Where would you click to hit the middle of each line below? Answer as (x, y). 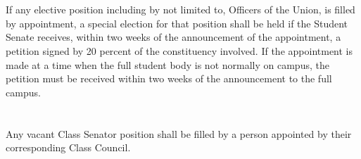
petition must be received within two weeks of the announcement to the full (169, 78)
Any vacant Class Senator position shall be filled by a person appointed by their (179, 133)
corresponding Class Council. (68, 147)
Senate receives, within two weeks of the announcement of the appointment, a (173, 37)
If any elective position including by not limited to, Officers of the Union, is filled (180, 9)
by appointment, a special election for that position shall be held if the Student (177, 23)
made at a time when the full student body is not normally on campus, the (167, 64)
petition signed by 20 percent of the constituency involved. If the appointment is (179, 50)
